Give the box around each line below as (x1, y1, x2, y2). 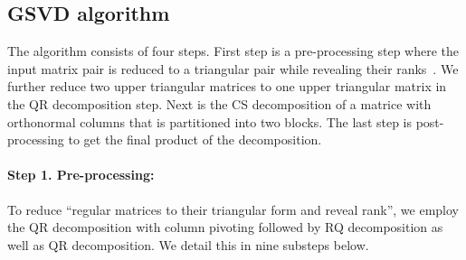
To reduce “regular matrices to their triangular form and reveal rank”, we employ (7, 200, 460, 218)
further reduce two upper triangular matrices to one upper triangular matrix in (7, 77, 447, 96)
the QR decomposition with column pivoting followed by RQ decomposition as (7, 218, 443, 237)
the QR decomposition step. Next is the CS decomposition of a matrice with (7, 94, 432, 113)
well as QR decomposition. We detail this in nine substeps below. (7, 235, 369, 254)
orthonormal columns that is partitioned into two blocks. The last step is (7, 112, 413, 131)
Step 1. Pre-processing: (7, 165, 155, 184)
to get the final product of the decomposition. (68, 130, 322, 149)
